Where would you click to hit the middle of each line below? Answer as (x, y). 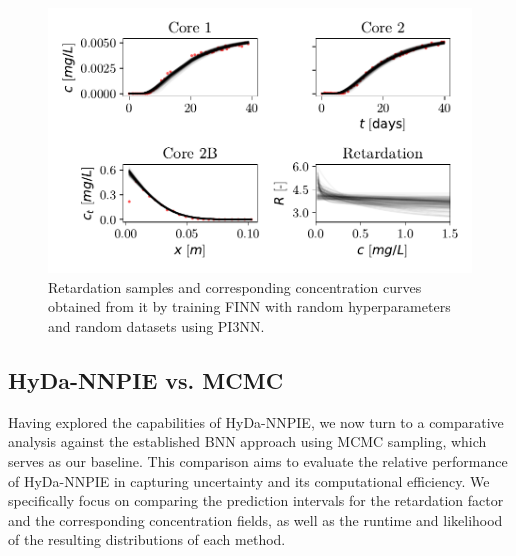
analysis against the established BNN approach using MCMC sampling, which (247, 441)
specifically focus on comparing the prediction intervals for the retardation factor (256, 500)
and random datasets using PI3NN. (156, 326)
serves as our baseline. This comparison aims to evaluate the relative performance (258, 461)
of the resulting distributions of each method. (147, 539)
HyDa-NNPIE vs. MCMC (146, 380)
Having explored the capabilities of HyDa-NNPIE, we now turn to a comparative (256, 421)
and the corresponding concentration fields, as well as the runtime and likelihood (255, 519)
